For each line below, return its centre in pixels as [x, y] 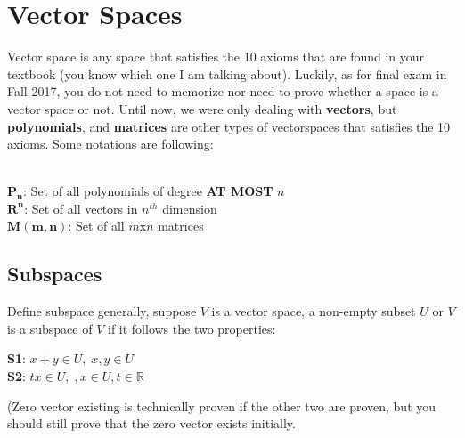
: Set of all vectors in [81, 208]
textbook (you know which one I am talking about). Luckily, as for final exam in [227, 73]
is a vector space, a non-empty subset [314, 311]
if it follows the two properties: [192, 328]
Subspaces [55, 274]
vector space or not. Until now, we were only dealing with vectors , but [202, 108]
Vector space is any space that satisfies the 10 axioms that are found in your [216, 57]
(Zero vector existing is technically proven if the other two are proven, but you [222, 406]
